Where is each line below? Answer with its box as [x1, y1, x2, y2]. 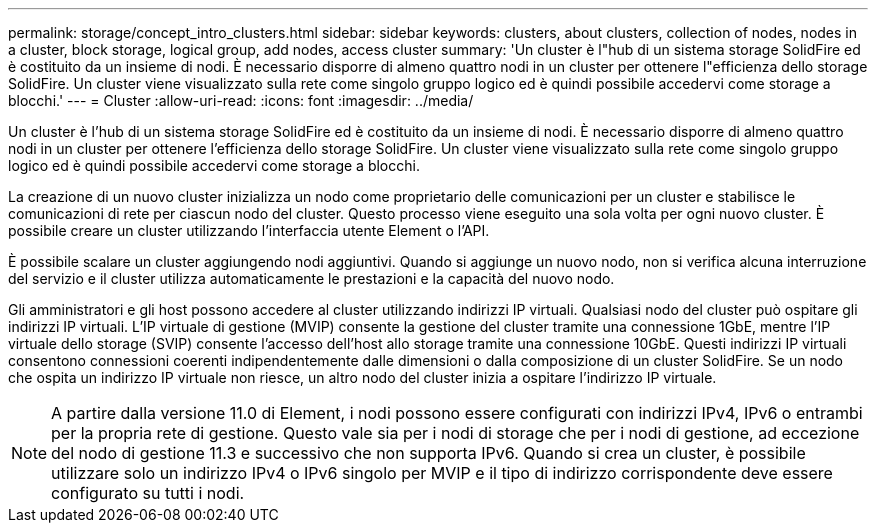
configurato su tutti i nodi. [51, 483, 245, 503]
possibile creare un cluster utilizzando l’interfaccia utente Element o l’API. [8, 222, 490, 239]
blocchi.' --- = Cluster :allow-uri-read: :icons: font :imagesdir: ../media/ [8, 92, 474, 109]
